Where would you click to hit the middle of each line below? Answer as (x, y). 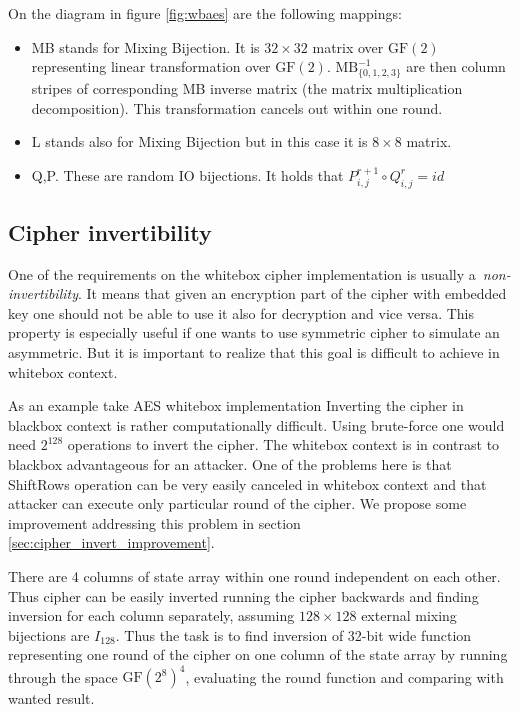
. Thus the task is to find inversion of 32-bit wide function (293, 634)
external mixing (409, 615)
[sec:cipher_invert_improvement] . (111, 542)
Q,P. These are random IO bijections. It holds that (187, 174)
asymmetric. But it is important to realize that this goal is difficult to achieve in (254, 352)
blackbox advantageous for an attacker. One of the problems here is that (230, 464)
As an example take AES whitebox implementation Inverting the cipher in (236, 405)
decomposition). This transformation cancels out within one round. (237, 107)
